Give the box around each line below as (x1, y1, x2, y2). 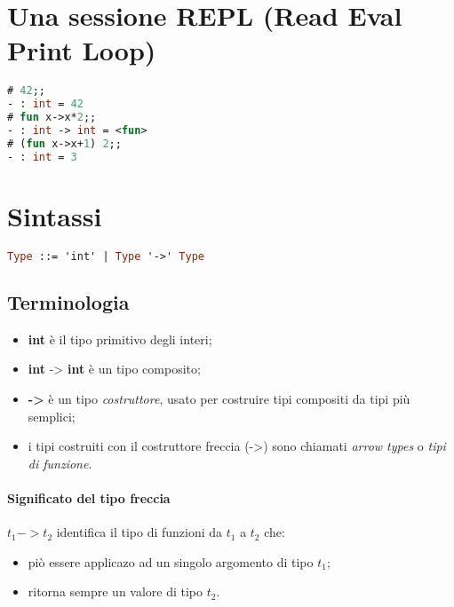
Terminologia (7, 288, 130, 315)
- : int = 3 (7, 150, 77, 163)
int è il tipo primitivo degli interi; (28, 329, 212, 348)
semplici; (28, 406, 76, 425)
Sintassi (7, 197, 102, 233)
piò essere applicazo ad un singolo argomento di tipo (28, 552, 314, 571)
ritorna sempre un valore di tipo (28, 582, 203, 601)
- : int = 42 (7, 98, 84, 111)
